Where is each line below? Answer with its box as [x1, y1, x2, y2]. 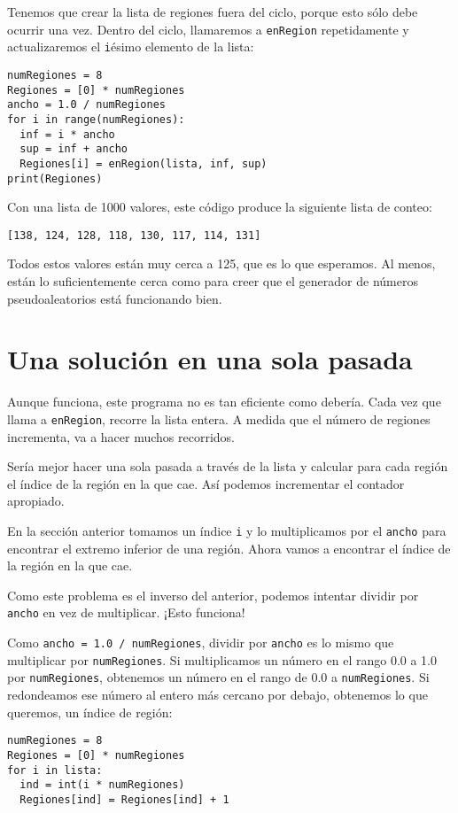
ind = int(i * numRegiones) [19, 778, 185, 792]
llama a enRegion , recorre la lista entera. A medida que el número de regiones [7, 409, 431, 428]
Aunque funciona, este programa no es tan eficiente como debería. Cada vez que [7, 392, 441, 411]
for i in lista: [7, 763, 103, 777]
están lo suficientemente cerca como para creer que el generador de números [7, 272, 418, 290]
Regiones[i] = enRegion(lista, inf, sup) [19, 157, 268, 170]
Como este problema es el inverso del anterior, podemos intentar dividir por [7, 585, 419, 604]
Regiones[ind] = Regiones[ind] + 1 [19, 793, 229, 806]
